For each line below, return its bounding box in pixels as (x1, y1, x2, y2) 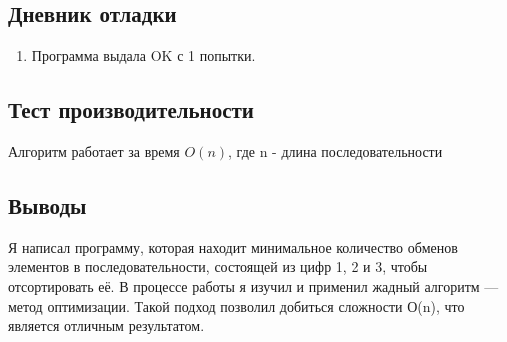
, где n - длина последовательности (228, 141, 443, 161)
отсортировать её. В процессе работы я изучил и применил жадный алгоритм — (8, 275, 499, 296)
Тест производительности (8, 94, 254, 125)
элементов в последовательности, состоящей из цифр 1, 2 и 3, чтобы (8, 256, 428, 277)
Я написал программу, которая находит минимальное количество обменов (8, 236, 458, 257)
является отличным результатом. (8, 315, 205, 336)
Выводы (8, 189, 87, 220)
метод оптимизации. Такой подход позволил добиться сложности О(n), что (8, 295, 465, 316)
